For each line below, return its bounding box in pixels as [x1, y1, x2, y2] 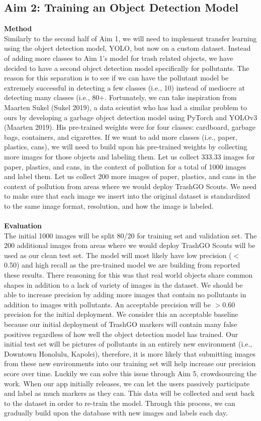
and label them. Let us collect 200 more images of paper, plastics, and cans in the [4, 171, 256, 182]
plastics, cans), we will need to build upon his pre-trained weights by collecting [4, 141, 247, 152]
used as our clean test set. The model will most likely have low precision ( [4, 249, 232, 260]
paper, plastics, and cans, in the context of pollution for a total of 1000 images [4, 161, 246, 172]
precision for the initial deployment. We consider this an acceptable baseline [4, 309, 238, 319]
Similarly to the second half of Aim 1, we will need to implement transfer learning [4, 33, 257, 43]
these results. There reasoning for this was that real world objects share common [4, 270, 253, 280]
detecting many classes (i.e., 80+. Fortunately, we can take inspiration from [4, 92, 237, 103]
